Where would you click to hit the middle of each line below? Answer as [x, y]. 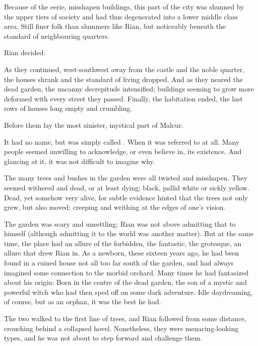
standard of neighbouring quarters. [57, 36]
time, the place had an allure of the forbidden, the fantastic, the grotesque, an [123, 243]
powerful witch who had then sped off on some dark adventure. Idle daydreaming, [129, 292]
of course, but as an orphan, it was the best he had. [83, 302]
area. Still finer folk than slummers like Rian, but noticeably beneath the [115, 26]
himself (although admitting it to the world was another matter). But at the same [129, 233]
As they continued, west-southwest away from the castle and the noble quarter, [124, 69]
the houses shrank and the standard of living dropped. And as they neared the [124, 79]
